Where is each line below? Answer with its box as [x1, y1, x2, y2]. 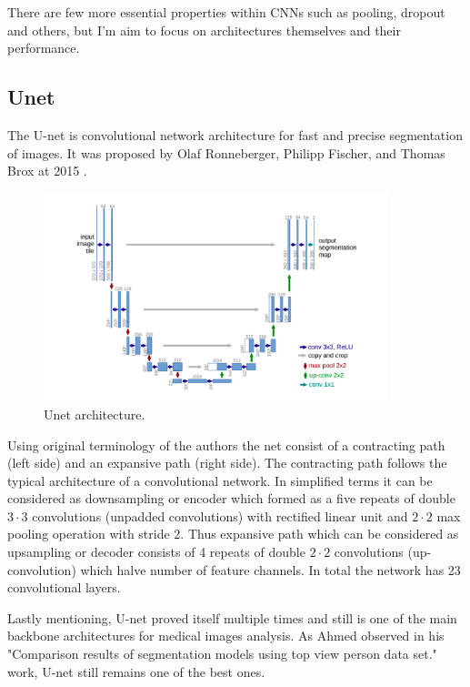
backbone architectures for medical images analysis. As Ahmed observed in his [7, 626, 445, 645]
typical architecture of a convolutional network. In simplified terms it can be [7, 470, 433, 490]
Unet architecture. [44, 404, 145, 423]
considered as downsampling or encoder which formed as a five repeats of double [7, 489, 455, 508]
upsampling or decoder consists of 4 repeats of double [7, 542, 305, 561]
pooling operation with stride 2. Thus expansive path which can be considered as [7, 524, 459, 543]
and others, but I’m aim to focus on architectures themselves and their [7, 20, 401, 39]
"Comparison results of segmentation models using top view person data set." [7, 644, 437, 663]
